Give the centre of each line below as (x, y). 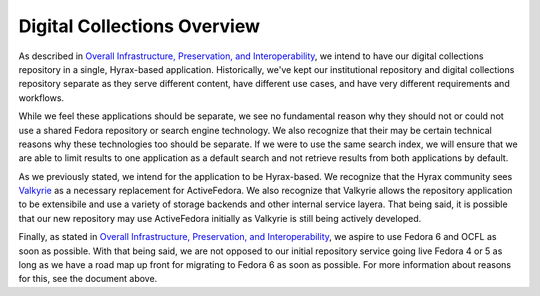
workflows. (41, 97)
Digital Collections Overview (139, 26)
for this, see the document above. (88, 279)
